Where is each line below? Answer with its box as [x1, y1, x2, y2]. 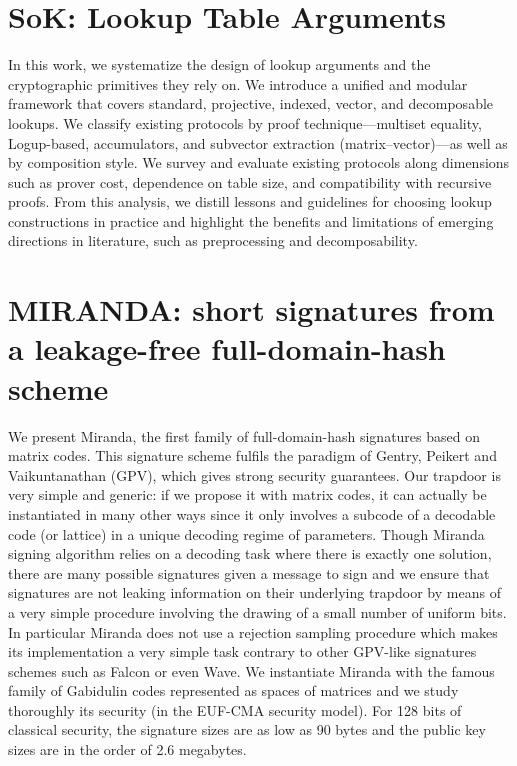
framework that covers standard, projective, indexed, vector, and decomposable [8, 93, 494, 114]
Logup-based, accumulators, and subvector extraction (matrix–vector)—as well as [8, 132, 508, 153]
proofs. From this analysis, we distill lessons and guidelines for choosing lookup [8, 191, 492, 212]
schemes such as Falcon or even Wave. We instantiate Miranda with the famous [8, 660, 495, 681]
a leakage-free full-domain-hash [8, 328, 446, 369]
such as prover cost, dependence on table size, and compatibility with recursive [8, 171, 492, 192]
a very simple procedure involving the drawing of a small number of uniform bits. [8, 601, 507, 622]
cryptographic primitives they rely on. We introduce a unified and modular [8, 73, 468, 94]
